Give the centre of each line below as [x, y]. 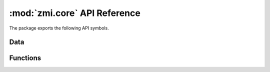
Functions [25, 58]
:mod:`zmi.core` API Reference [75, 13]
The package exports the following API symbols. [59, 28]
